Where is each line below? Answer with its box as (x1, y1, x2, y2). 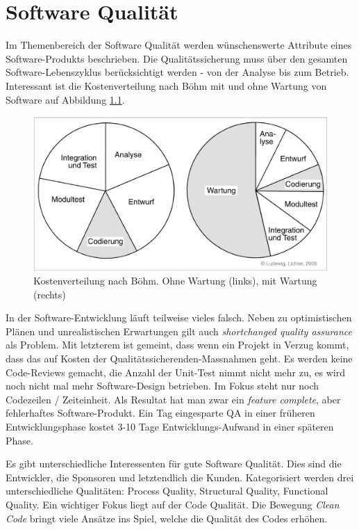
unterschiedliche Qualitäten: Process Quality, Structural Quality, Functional (6, 483, 328, 498)
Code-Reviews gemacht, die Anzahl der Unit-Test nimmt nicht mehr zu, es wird (6, 364, 345, 379)
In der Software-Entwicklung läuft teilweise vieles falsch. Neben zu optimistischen (6, 310, 352, 325)
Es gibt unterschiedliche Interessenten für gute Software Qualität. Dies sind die (6, 456, 342, 471)
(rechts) (33, 287, 66, 301)
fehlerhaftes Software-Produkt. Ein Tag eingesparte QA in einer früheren (6, 405, 315, 420)
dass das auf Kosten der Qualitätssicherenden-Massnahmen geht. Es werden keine (6, 351, 353, 365)
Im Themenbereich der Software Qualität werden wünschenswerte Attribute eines (6, 38, 352, 52)
